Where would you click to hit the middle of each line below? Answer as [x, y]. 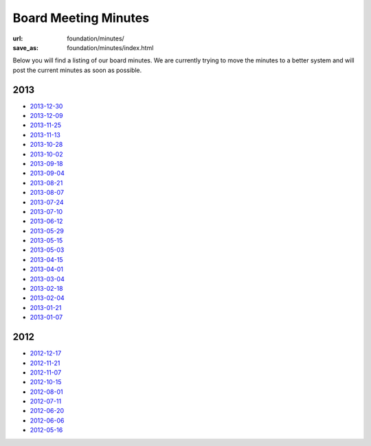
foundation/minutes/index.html [110, 47]
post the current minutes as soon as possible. [77, 70]
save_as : [26, 47]
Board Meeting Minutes [81, 18]
